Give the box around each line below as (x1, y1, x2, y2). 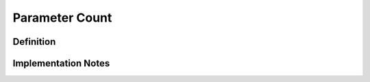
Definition (12, 36, 56, 47)
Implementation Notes (12, 58, 110, 69)
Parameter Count (12, 10, 112, 25)
